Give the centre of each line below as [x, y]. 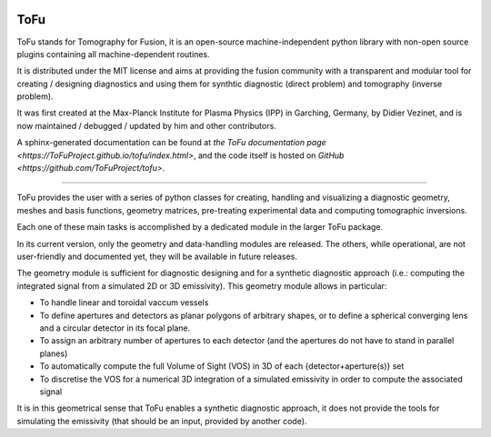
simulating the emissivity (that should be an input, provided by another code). [162, 421]
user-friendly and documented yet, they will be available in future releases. [157, 256]
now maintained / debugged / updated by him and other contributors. [146, 125]
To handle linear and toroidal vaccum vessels [124, 303]
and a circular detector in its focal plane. [115, 328]
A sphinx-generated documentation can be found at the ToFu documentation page [171, 143]
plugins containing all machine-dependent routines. [113, 54]
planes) [54, 353]
